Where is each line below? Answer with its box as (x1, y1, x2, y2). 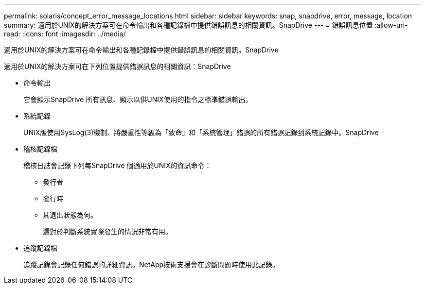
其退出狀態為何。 (43, 211, 97, 219)
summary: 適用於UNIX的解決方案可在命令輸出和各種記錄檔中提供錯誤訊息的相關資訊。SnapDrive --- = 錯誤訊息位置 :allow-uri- (4, 21, 408, 29)
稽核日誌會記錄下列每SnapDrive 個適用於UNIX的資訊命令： (23, 161, 212, 169)
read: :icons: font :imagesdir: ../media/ (4, 30, 126, 38)
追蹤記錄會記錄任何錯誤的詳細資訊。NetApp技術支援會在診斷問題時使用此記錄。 (23, 260, 280, 269)
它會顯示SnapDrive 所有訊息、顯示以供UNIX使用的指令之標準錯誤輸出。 (23, 95, 252, 103)
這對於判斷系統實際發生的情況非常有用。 (43, 227, 172, 236)
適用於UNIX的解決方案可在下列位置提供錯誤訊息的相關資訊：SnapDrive (4, 62, 231, 70)
